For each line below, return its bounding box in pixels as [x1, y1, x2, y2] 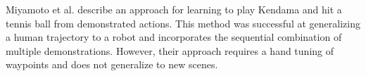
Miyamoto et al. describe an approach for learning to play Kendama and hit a [6, 2, 342, 16]
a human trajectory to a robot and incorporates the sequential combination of [6, 30, 342, 44]
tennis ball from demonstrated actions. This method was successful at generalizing [6, 15, 360, 30]
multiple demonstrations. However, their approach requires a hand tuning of [6, 43, 334, 58]
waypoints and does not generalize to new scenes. [6, 57, 218, 72]
